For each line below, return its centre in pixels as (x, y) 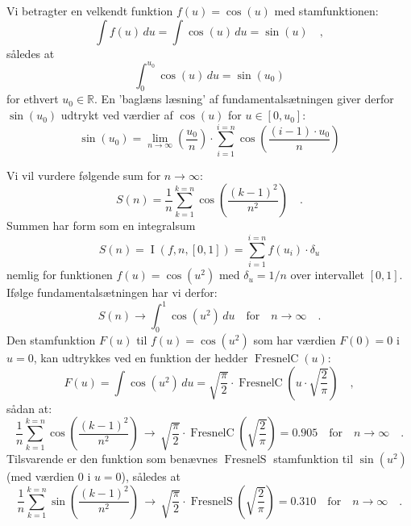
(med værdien (41, 476)
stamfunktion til (313, 459)
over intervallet (328, 275)
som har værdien (295, 340)
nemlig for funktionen (60, 275)
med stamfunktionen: (326, 10)
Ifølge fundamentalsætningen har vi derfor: (112, 292)
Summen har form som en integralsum (101, 225)
